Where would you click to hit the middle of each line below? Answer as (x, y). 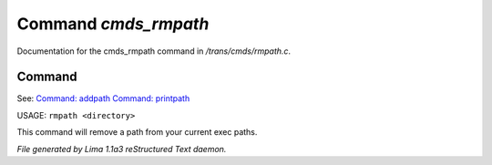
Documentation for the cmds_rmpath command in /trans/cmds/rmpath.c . (154, 51)
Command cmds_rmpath (113, 24)
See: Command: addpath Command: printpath (103, 98)
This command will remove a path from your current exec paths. (137, 132)
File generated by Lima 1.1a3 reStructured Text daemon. (122, 149)
